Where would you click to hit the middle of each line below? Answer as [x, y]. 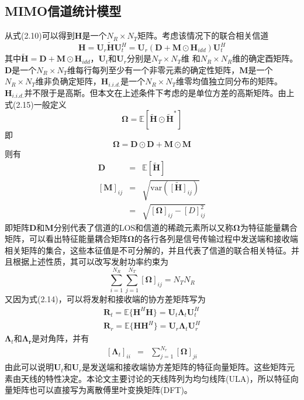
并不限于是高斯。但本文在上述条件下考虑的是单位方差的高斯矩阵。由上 [159, 93]
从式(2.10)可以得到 [40, 35]
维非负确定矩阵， [68, 81]
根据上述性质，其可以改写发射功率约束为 [90, 261]
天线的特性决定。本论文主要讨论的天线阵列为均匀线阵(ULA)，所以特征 [156, 378]
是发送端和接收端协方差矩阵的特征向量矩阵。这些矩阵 [184, 367]
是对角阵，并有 [61, 338]
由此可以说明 [29, 367]
